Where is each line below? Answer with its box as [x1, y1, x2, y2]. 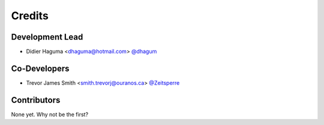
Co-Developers [11, 63, 70, 73]
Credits [11, 9, 49, 22]
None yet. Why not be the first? [11, 111, 89, 118]
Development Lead [11, 32, 83, 42]
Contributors [11, 95, 61, 105]
